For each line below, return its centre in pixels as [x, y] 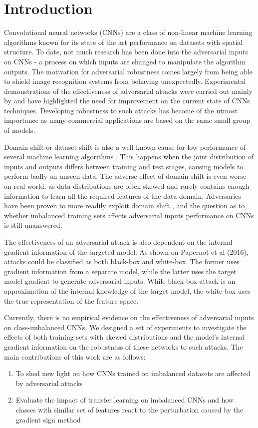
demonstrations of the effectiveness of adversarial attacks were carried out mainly [129, 91]
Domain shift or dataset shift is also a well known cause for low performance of [125, 147]
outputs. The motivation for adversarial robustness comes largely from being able [129, 71]
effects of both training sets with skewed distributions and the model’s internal [125, 337]
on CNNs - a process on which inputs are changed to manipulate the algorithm [125, 61]
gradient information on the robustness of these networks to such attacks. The [124, 346]
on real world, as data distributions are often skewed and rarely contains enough [127, 186]
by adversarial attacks [49, 383]
